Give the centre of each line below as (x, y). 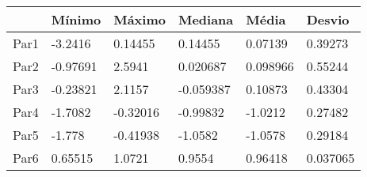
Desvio (328, 19)
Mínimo (76, 19)
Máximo (140, 19)
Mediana (206, 19)
